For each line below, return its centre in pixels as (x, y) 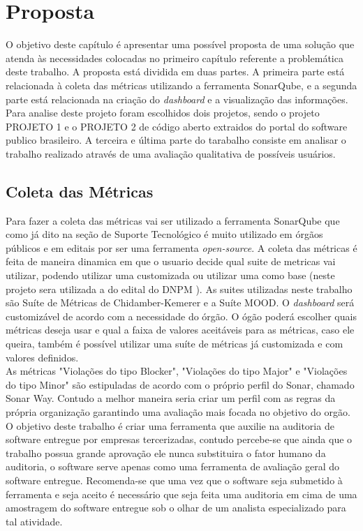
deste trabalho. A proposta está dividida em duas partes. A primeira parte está (175, 72)
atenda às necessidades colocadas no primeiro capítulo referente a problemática (175, 58)
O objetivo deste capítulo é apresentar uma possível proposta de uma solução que (180, 44)
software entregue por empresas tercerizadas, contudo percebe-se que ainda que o (179, 439)
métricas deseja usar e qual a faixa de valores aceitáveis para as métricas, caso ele (180, 330)
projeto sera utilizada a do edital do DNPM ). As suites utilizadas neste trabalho (179, 289)
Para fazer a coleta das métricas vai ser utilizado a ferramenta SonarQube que (173, 220)
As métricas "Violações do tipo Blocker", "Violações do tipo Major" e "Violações (177, 371)
